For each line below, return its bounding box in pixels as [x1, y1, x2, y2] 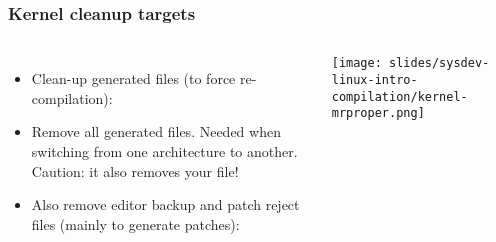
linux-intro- [331, 72, 418, 87]
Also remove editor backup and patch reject [31, 194, 300, 215]
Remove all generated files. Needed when [31, 121, 281, 142]
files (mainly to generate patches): [31, 213, 240, 234]
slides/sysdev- [389, 56, 490, 71]
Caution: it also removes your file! [31, 160, 239, 181]
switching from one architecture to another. [31, 141, 298, 161]
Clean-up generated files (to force [31, 68, 236, 89]
